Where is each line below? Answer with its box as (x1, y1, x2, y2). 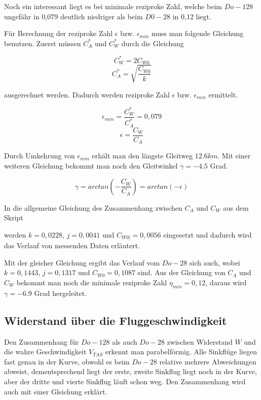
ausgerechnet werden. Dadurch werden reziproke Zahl (4, 89, 170, 99)
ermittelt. (208, 89, 238, 99)
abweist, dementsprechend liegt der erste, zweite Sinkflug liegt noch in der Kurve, (4, 366, 257, 377)
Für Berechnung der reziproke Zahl (4, 28, 113, 39)
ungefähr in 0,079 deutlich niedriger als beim (4, 11, 143, 21)
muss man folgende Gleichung (151, 28, 244, 39)
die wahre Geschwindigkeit (4, 346, 87, 357)
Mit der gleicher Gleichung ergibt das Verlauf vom (4, 257, 160, 268)
